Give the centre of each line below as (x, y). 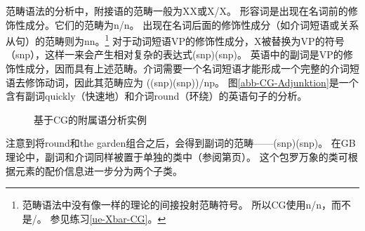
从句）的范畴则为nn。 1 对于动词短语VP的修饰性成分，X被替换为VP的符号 (175, 40)
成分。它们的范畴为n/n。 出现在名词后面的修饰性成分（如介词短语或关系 (192, 24)
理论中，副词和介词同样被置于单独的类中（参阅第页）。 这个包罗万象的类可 (177, 157)
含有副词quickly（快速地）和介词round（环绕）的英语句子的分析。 (157, 96)
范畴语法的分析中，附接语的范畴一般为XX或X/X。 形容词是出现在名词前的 (177, 11)
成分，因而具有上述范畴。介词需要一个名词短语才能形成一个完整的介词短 (192, 68)
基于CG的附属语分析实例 (91, 119)
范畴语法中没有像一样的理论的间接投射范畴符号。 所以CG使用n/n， (177, 205)
